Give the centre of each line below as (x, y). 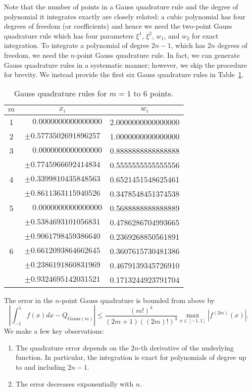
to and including (41, 367)
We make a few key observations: (54, 331)
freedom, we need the (36, 55)
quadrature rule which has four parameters (69, 35)
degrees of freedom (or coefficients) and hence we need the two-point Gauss (118, 26)
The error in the (28, 300)
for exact (205, 35)
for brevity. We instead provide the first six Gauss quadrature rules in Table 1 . (124, 74)
